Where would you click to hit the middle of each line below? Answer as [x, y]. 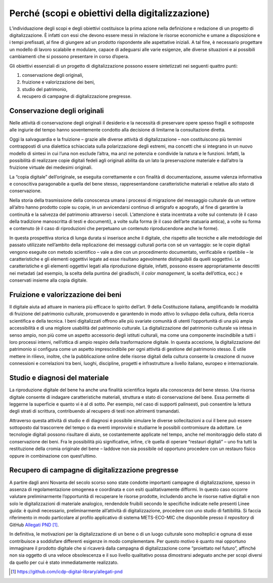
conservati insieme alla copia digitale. [49, 280]
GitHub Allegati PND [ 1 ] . [34, 525]
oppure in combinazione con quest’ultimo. [53, 456]
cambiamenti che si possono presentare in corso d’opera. [69, 57]
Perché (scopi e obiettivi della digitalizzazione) [109, 13]
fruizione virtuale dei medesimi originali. [51, 167]
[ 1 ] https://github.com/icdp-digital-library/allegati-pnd [67, 572]
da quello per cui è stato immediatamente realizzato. [64, 562]
